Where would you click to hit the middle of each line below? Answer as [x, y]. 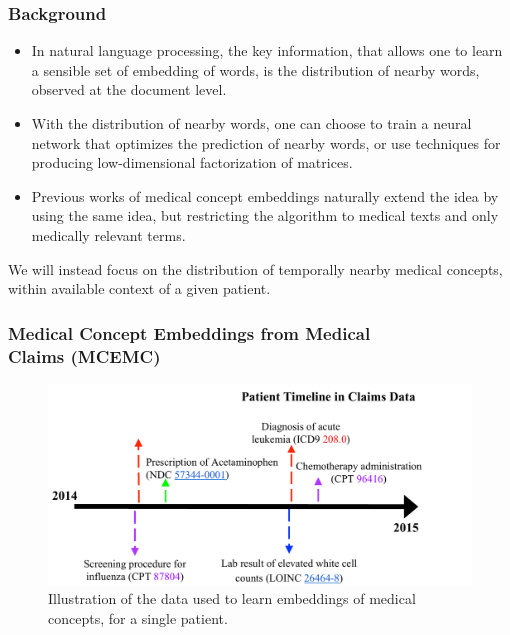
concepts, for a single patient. [138, 617]
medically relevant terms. [108, 234]
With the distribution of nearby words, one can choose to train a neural [251, 123]
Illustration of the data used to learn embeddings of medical [232, 598]
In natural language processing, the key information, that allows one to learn [267, 50]
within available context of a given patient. [139, 288]
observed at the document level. [129, 89]
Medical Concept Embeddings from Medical [189, 332]
